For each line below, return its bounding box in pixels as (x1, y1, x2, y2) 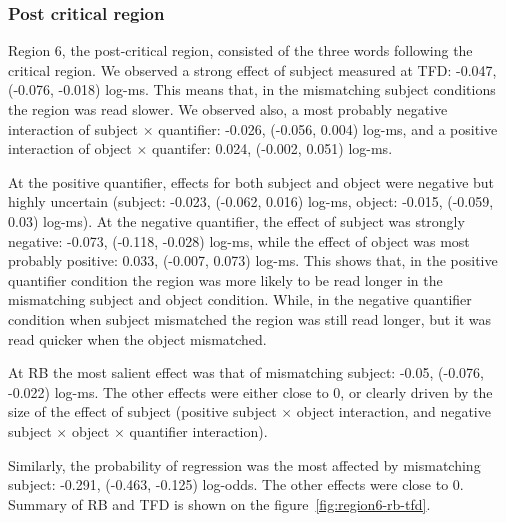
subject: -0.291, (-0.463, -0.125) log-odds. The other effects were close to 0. (8, 474, 464, 495)
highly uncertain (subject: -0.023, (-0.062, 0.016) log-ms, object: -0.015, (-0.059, (8, 191, 494, 212)
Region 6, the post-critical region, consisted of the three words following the (8, 40, 473, 61)
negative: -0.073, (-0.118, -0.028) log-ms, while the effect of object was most (8, 230, 470, 251)
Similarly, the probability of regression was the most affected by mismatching (8, 454, 481, 475)
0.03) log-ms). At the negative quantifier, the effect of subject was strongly (8, 210, 465, 231)
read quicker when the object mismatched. (8, 328, 267, 349)
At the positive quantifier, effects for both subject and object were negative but (8, 171, 495, 192)
